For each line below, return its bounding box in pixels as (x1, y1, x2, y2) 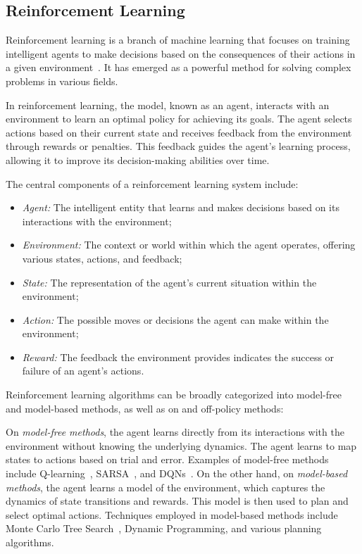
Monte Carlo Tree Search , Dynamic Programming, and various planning (6, 521, 322, 536)
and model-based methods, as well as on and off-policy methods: (6, 401, 284, 415)
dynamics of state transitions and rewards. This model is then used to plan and (6, 493, 349, 508)
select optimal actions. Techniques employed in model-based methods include (6, 507, 338, 522)
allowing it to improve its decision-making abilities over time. (6, 152, 270, 167)
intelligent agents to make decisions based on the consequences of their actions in (6, 46, 356, 61)
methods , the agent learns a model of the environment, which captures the (6, 479, 325, 494)
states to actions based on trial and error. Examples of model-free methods (6, 452, 329, 467)
